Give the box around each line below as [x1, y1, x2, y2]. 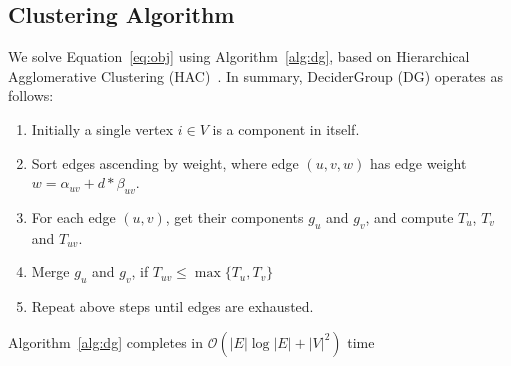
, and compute [365, 206, 454, 227]
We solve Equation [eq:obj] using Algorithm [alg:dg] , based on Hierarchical [8, 46, 470, 67]
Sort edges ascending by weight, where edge [31, 152, 299, 173]
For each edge [31, 206, 116, 227]
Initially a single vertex [31, 118, 174, 139]
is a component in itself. [212, 118, 360, 139]
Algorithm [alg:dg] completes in [8, 331, 203, 352]
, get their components [165, 206, 304, 227]
